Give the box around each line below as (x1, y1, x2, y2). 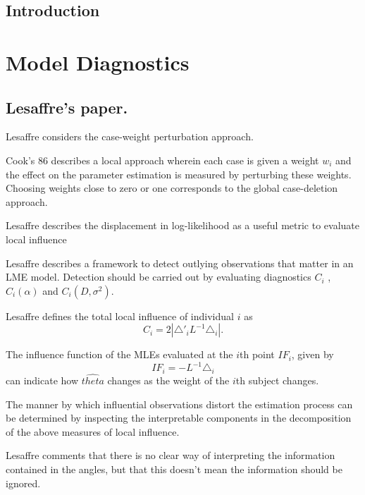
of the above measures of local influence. (6, 424, 180, 439)
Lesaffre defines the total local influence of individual (6, 308, 234, 323)
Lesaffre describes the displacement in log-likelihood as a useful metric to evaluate (6, 218, 359, 233)
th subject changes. (235, 373, 319, 388)
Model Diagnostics (6, 47, 190, 76)
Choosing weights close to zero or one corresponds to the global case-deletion (6, 181, 338, 195)
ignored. (6, 475, 41, 490)
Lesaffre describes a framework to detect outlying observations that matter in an (6, 255, 354, 270)
